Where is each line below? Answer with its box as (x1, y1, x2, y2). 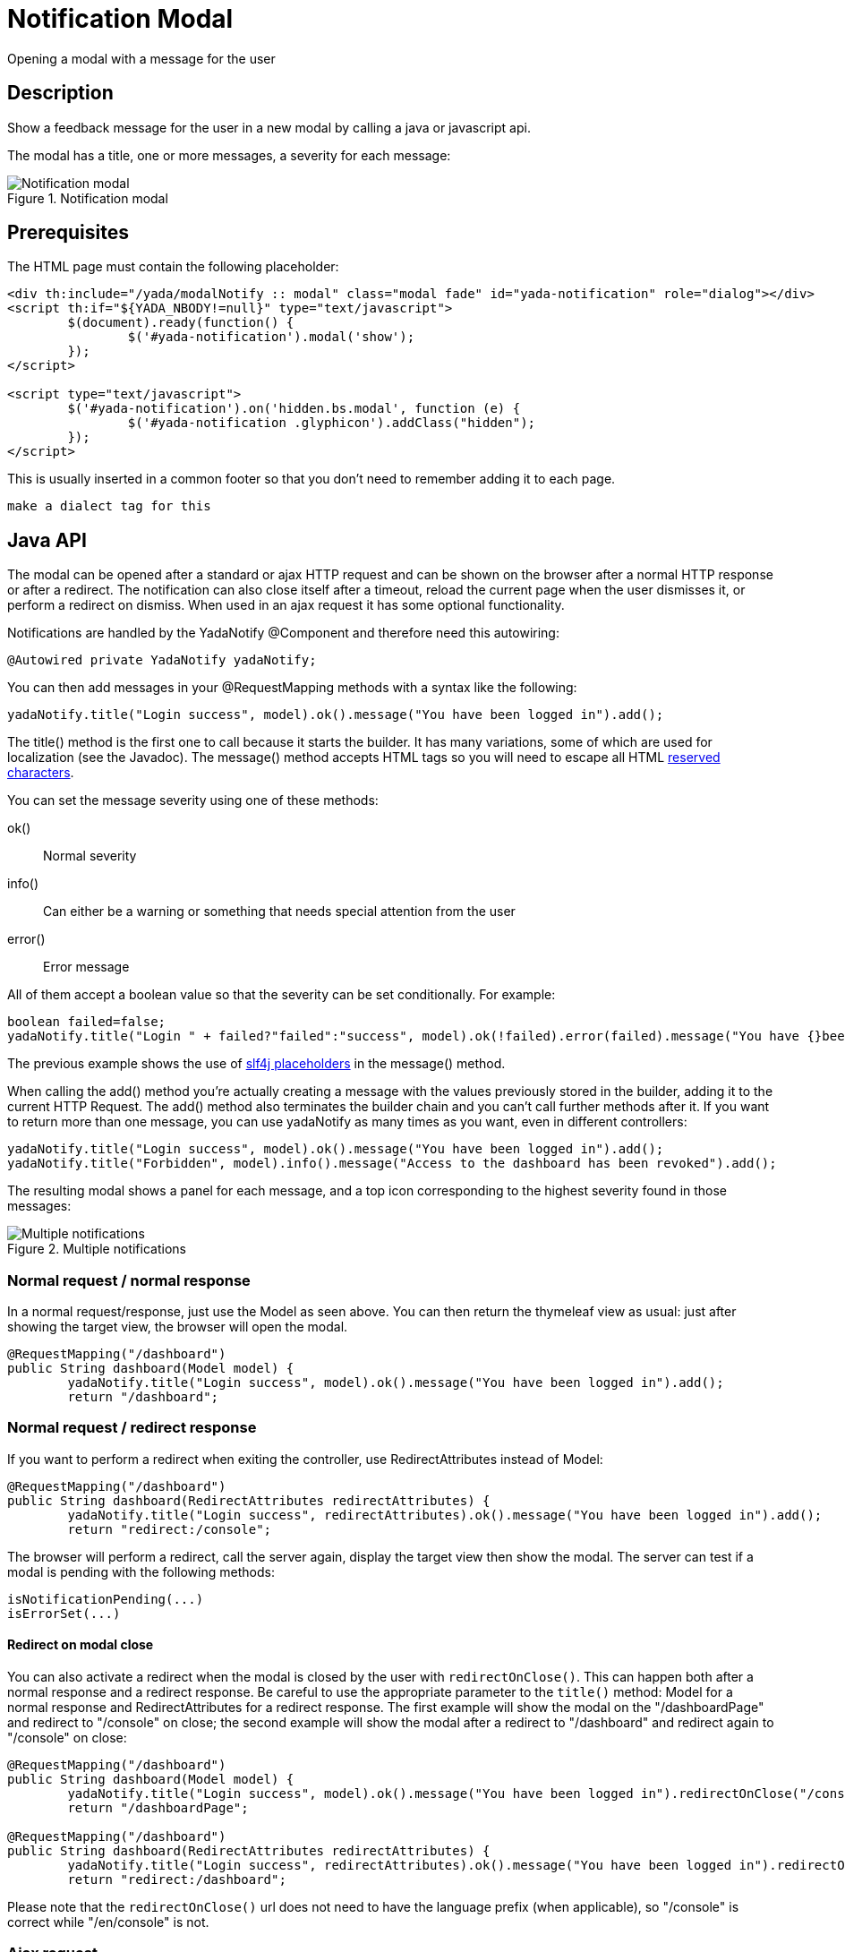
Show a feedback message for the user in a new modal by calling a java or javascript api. (7, 119, 531, 135)
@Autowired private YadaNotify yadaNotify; (7, 653, 317, 668)
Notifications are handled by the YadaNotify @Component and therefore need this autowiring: (7, 625, 559, 641)
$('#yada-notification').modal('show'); (127, 330, 415, 345)
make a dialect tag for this (7, 499, 211, 514)
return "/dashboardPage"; (67, 1801, 249, 1815)
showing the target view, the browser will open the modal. (7, 1319, 348, 1335)
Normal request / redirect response (7, 1418, 257, 1437)
